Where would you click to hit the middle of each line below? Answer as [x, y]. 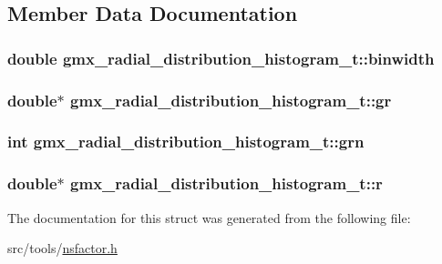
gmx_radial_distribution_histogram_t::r [226, 183]
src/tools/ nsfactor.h [62, 248]
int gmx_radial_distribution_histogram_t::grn [186, 142]
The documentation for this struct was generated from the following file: [209, 217]
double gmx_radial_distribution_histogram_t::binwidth [221, 58]
